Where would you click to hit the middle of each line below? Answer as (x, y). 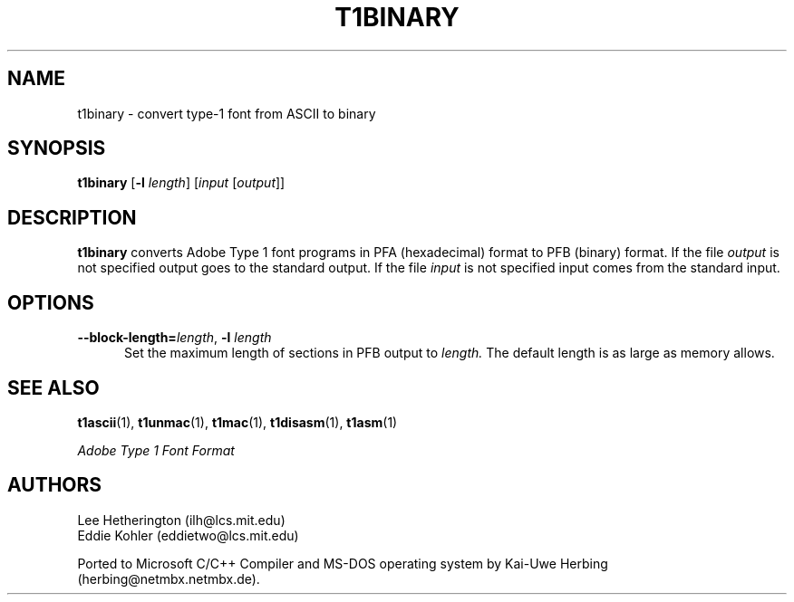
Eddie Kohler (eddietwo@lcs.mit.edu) (188, 535)
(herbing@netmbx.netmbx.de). (169, 578)
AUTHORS (55, 485)
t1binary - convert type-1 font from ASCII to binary (227, 113)
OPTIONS (51, 302)
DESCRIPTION (72, 217)
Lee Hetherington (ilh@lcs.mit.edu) (181, 520)
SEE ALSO (53, 387)
